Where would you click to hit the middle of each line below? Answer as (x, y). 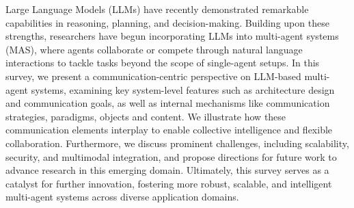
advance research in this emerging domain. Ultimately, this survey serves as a (167, 170)
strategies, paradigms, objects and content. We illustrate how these (146, 116)
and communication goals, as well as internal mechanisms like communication (168, 103)
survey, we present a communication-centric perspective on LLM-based (153, 76)
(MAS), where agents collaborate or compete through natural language (154, 49)
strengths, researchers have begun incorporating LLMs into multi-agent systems (172, 36)
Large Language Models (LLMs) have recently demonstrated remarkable (157, 9)
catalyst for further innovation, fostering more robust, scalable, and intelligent (169, 183)
